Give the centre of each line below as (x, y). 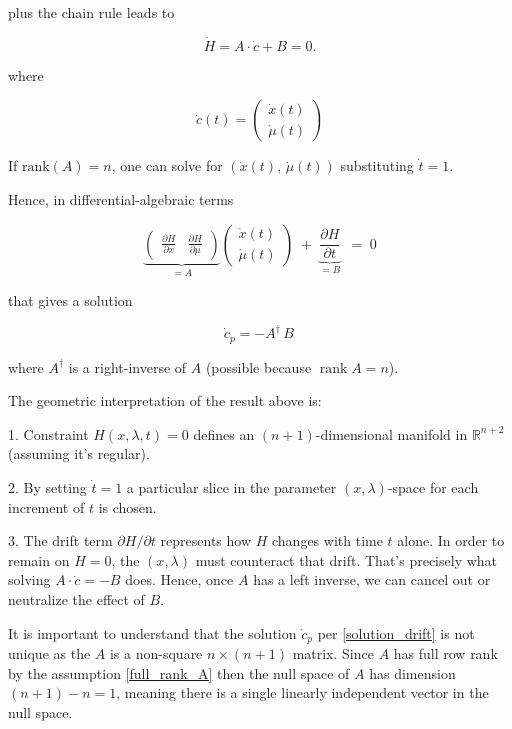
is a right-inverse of (127, 366)
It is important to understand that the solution (152, 632)
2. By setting (47, 486)
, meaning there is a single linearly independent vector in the (302, 692)
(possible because (258, 366)
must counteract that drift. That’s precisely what (346, 559)
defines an (224, 433)
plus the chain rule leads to (91, 12)
